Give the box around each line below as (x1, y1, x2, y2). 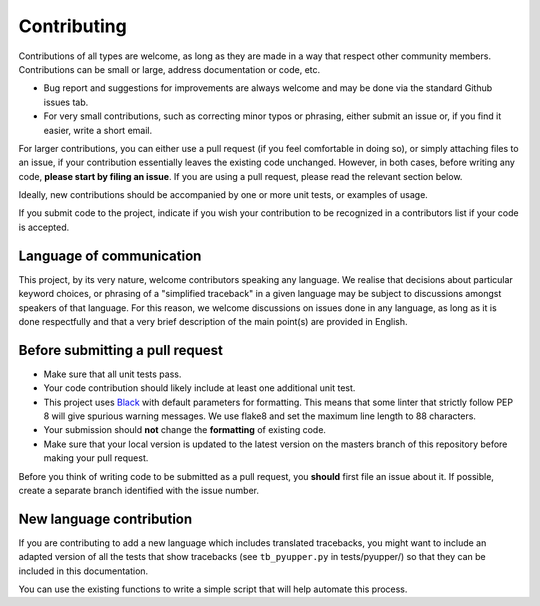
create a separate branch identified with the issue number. (18, 484, 260, 496)
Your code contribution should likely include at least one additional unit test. (43, 382, 356, 394)
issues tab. (43, 96, 89, 108)
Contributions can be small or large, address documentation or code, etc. (18, 63, 321, 75)
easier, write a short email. (43, 124, 153, 136)
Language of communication (18, 247, 202, 264)
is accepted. (18, 221, 70, 233)
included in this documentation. (18, 565, 149, 577)
